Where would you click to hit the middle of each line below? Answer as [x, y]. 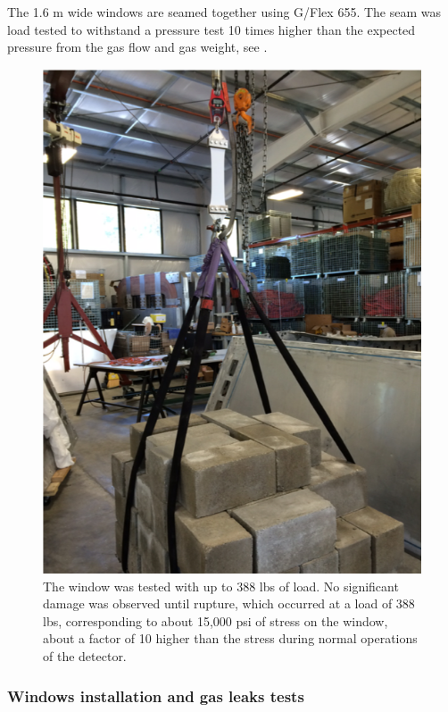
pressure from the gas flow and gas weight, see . [137, 47]
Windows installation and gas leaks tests [156, 695]
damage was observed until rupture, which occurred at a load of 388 [229, 603]
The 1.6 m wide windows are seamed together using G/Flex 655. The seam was [224, 12]
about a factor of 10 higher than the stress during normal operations [230, 638]
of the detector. [85, 656]
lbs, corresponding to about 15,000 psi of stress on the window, [216, 620]
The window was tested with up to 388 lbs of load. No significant [221, 586]
